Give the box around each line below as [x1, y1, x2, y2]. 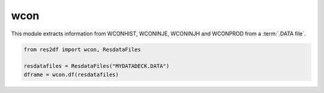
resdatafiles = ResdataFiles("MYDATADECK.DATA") [23, 63, 170, 70]
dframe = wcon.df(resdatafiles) [23, 71, 119, 78]
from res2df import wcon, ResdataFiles [23, 46, 141, 53]
